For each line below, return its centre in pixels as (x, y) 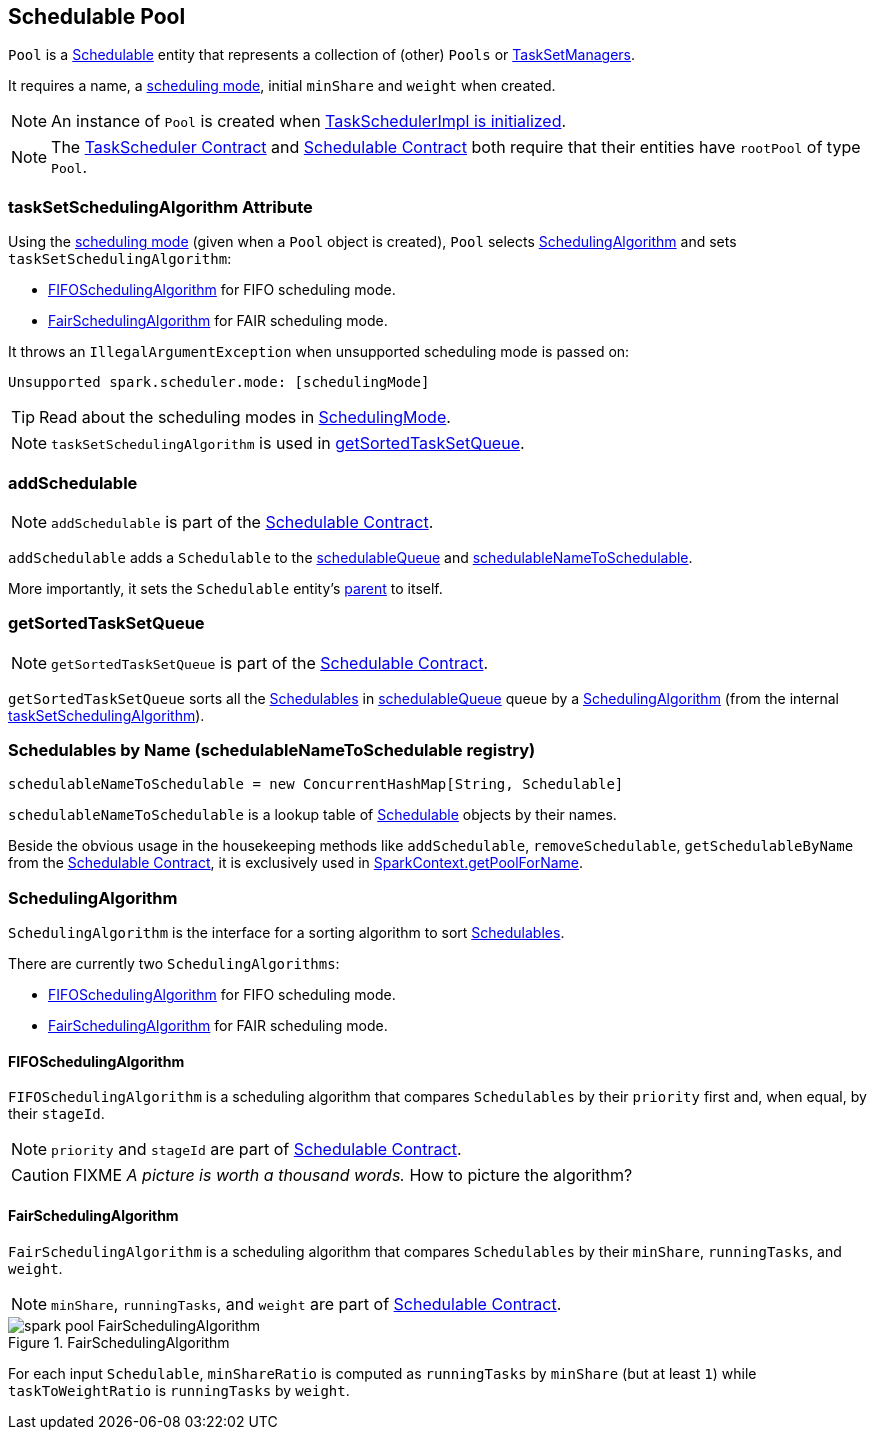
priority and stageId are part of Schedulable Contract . (256, 1149)
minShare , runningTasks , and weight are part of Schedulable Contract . (306, 1303)
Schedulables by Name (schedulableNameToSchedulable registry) (272, 750)
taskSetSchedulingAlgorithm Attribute (160, 206)
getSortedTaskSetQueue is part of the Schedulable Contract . (270, 662)
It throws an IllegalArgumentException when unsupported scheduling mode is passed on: (319, 352)
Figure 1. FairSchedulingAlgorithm (119, 1342)
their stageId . (56, 1114)
